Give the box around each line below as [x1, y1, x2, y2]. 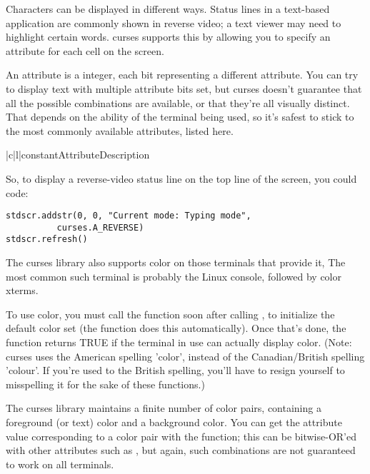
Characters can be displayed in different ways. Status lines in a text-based [6, 1, 330, 16]
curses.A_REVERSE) [56, 222, 144, 233]
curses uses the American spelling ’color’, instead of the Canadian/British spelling [6, 348, 365, 363]
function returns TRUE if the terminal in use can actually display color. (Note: [6, 335, 352, 350]
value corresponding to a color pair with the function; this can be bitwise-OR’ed [6, 428, 356, 443]
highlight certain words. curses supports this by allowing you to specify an [6, 29, 331, 44]
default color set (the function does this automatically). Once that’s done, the [6, 321, 346, 336]
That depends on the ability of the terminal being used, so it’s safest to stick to [6, 109, 354, 124]
